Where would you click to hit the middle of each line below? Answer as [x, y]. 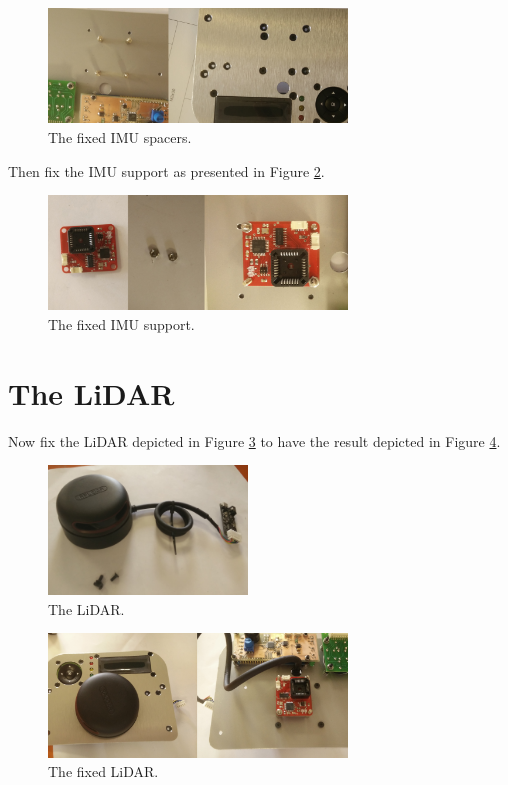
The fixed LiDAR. [103, 771]
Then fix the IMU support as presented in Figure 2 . [166, 170]
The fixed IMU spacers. [120, 137]
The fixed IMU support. [121, 323]
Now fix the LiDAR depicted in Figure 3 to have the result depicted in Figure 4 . [254, 440]
